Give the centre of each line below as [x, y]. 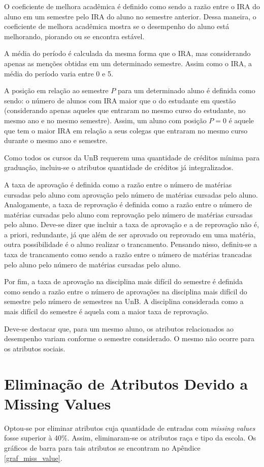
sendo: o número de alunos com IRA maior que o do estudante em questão [120, 100]
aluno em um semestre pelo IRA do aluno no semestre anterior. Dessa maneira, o [130, 16]
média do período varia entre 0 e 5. [59, 73]
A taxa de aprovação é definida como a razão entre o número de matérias [118, 184]
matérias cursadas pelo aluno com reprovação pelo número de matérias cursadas [128, 214]
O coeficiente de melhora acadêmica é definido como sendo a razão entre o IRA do [132, 6]
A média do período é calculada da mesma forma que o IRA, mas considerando [127, 53]
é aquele [241, 120]
